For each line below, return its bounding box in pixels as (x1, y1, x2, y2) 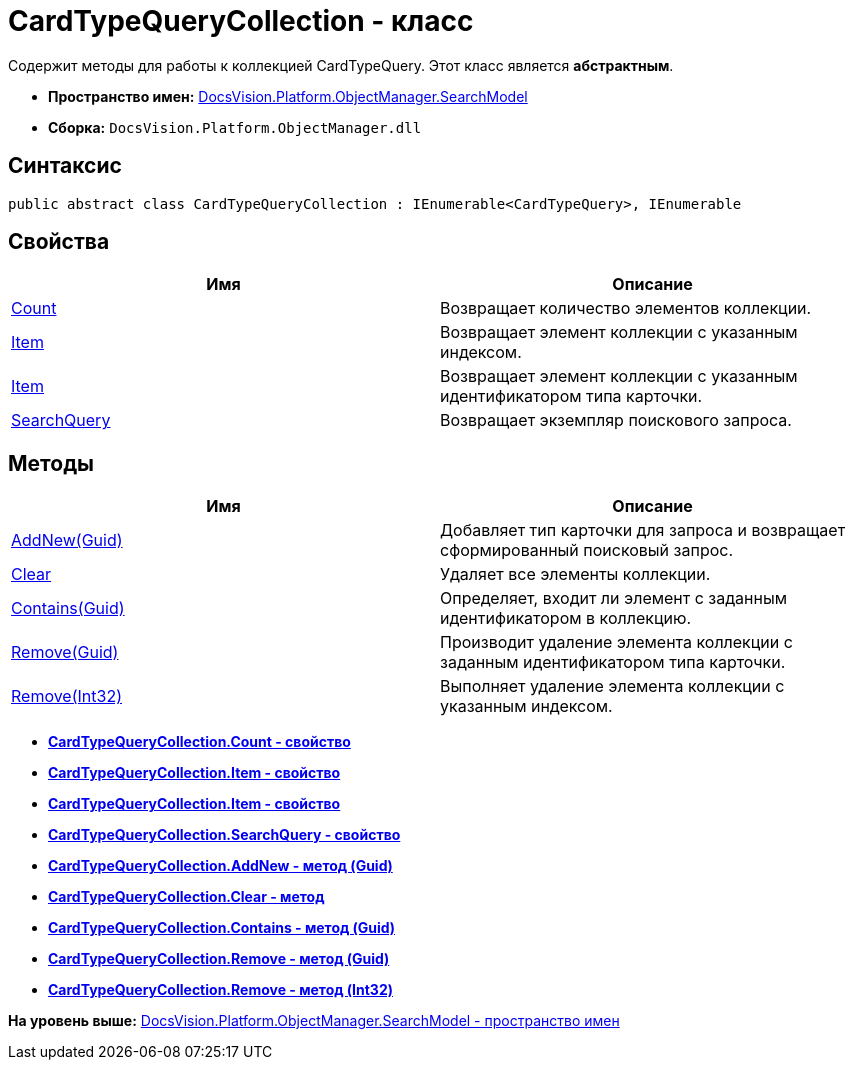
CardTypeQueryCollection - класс (8, 4, 474, 38)
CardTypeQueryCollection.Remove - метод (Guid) (48, 950, 390, 968)
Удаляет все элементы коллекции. (440, 564, 711, 585)
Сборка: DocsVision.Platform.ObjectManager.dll (48, 118, 422, 136)
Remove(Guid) (11, 642, 119, 663)
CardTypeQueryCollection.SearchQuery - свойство (48, 826, 401, 844)
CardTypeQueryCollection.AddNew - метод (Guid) (48, 857, 393, 875)
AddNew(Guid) (11, 530, 123, 551)
